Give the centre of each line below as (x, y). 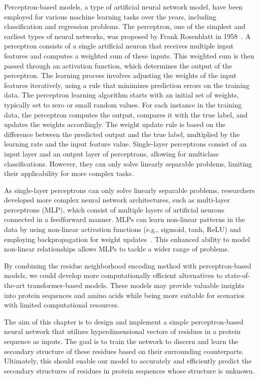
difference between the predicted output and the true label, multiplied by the (122, 134)
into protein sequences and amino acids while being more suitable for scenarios (125, 295)
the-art (15, 285)
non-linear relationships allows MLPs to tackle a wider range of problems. (117, 249)
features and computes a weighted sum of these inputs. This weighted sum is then (129, 55)
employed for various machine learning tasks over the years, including (110, 16)
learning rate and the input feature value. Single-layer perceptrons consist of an (126, 144)
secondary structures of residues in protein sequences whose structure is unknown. (129, 370)
